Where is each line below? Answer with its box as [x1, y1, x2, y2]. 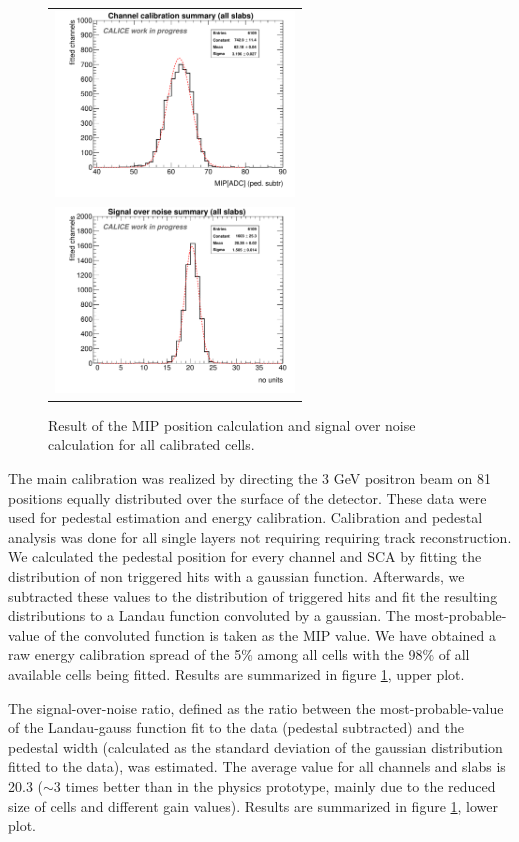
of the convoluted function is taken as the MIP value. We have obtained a [44, 624, 497, 645]
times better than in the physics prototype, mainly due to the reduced [65, 775, 496, 796]
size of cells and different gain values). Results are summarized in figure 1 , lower [8, 795, 499, 816]
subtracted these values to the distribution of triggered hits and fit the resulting [8, 585, 498, 606]
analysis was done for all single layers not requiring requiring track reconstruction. [8, 526, 512, 547]
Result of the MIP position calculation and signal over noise [48, 414, 416, 435]
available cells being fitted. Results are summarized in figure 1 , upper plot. [8, 664, 465, 684]
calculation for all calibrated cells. [48, 434, 255, 455]
